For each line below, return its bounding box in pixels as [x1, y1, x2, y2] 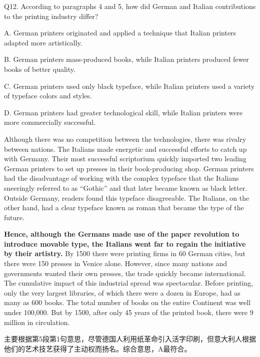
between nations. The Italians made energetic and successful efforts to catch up [4, 143, 247, 154]
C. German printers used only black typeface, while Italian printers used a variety [4, 80, 255, 91]
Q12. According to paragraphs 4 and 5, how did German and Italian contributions [4, 1, 256, 11]
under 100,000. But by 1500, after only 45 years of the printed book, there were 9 [4, 307, 253, 318]
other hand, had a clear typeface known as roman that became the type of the [4, 202, 244, 213]
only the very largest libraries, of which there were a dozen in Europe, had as [4, 287, 240, 298]
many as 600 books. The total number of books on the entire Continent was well [4, 297, 251, 308]
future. [4, 212, 24, 222]
